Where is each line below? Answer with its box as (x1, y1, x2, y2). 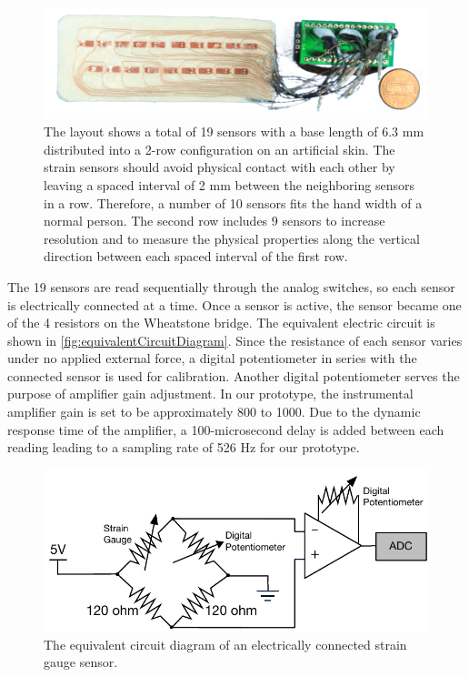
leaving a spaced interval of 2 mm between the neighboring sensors (44, 175, 414, 194)
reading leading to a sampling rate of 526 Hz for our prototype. (7, 438, 360, 457)
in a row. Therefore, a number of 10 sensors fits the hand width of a (44, 193, 423, 212)
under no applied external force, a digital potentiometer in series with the (7, 349, 417, 368)
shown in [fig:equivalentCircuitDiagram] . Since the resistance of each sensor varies (7, 330, 463, 349)
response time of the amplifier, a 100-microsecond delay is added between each (7, 419, 444, 439)
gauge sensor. (44, 652, 118, 672)
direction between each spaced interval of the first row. (44, 247, 348, 266)
